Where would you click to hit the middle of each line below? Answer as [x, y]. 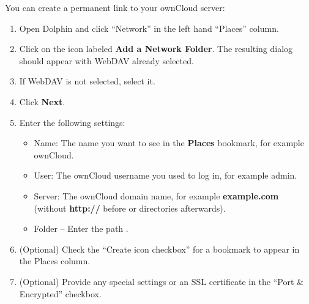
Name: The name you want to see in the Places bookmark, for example [169, 143]
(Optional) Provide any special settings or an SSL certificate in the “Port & [161, 281]
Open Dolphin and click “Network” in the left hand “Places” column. [149, 28]
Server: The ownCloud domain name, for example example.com [156, 195]
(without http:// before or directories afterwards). [130, 208]
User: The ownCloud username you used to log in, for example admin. [166, 175]
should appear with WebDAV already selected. [106, 60]
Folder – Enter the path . [81, 228]
